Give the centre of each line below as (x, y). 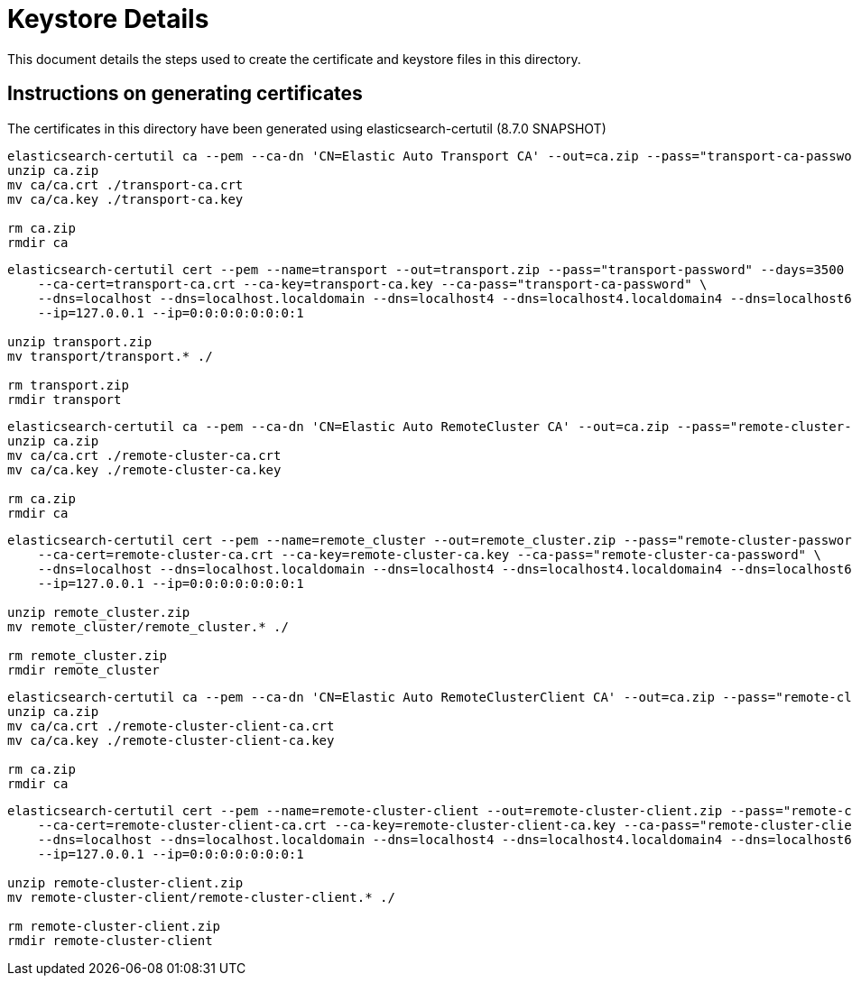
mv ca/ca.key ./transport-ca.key (125, 199)
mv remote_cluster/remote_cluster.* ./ (148, 626)
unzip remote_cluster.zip (99, 612)
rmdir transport (65, 399)
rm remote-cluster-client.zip (114, 926)
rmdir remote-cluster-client (110, 940)
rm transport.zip (68, 385)
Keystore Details (108, 19)
